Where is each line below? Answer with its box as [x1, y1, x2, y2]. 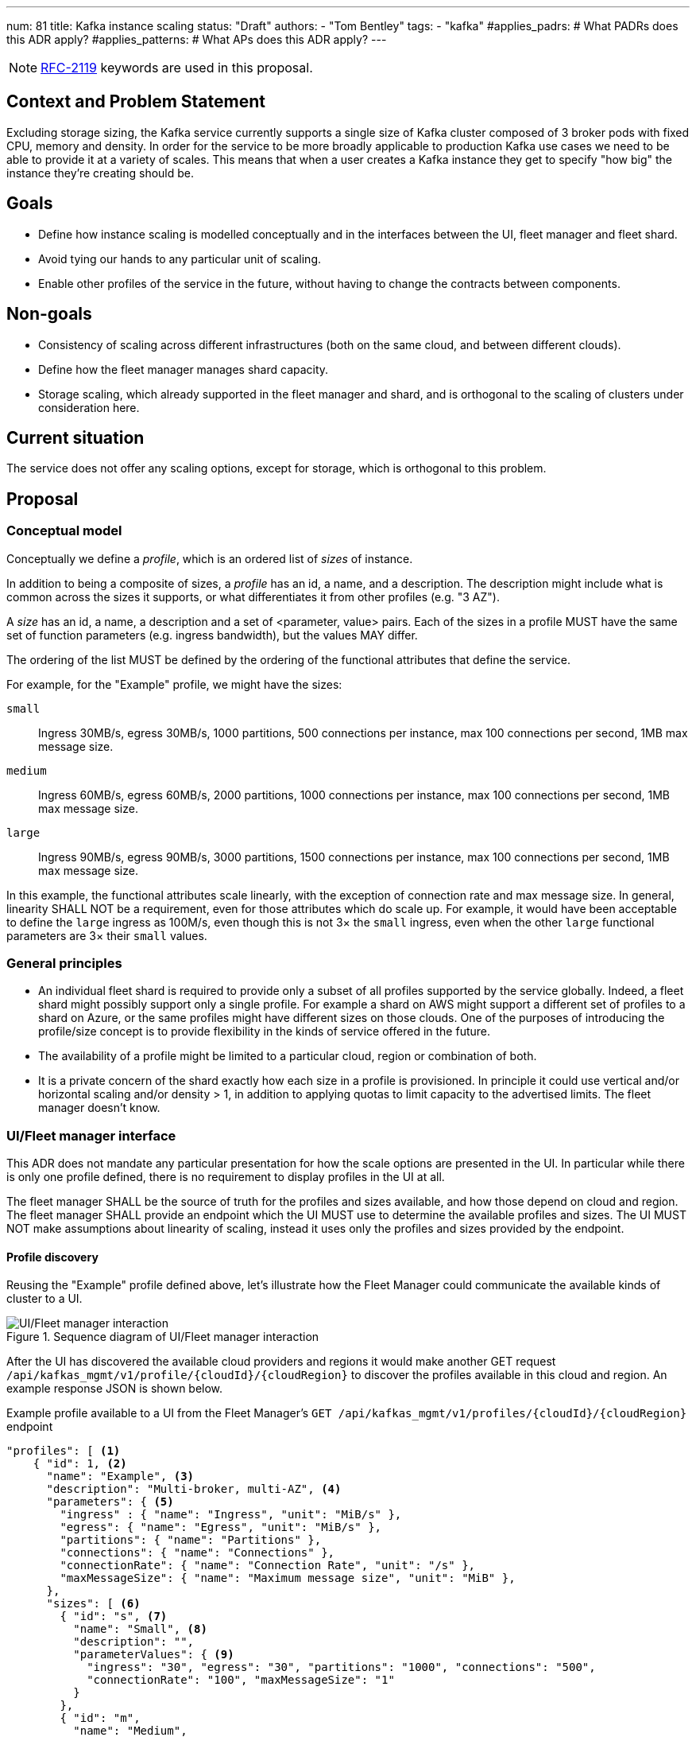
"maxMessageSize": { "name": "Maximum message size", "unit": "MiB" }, [60, 1572, 516, 1585]
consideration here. [38, 400, 140, 414]
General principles [6, 954, 122, 971]
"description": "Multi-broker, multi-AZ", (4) [46, 1482, 342, 1496]
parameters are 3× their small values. [6, 928, 207, 942]
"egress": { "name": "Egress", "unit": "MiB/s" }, [60, 1521, 382, 1534]
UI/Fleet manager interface [6, 1127, 176, 1144]
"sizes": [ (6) [46, 1597, 141, 1611]
